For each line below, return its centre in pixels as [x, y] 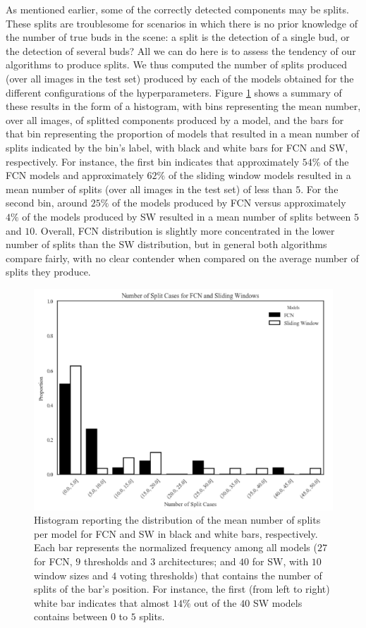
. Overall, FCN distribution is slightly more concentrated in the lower [185, 230]
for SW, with [280, 561]
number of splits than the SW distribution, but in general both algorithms [166, 244]
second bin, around [47, 203]
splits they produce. [48, 272]
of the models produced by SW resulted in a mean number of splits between [187, 216]
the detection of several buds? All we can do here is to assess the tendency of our [181, 50]
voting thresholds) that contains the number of [221, 575]
